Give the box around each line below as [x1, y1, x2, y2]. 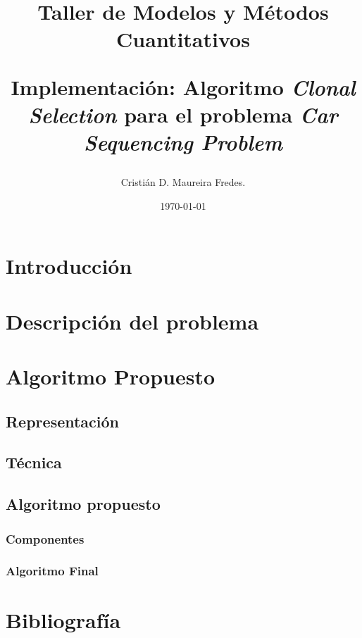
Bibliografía [6, 606, 121, 634]
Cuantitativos [116, 25, 250, 54]
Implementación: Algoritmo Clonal [11, 72, 356, 101]
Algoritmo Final [6, 562, 99, 580]
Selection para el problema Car [28, 99, 338, 129]
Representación [6, 410, 120, 432]
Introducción [6, 251, 132, 280]
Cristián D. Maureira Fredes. [120, 175, 246, 189]
